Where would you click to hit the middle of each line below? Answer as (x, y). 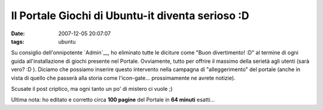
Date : (18, 33)
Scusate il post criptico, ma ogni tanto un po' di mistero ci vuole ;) (92, 88)
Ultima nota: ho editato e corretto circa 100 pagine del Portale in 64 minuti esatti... (113, 100)
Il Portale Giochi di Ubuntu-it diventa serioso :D (130, 16)
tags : (18, 41)
